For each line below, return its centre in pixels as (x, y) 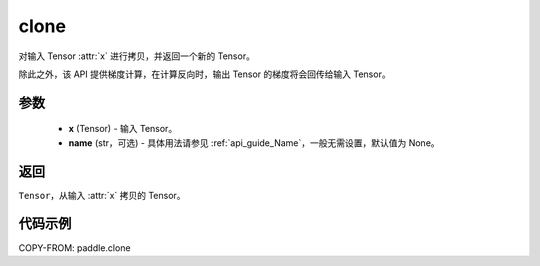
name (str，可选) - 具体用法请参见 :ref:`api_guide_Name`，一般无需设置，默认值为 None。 (254, 142)
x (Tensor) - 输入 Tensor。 (123, 129)
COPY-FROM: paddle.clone (74, 247)
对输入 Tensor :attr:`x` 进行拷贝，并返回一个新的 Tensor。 (136, 56)
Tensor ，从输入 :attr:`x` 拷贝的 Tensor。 (102, 195)
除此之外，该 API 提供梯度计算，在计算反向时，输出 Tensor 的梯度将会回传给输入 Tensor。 (204, 74)
